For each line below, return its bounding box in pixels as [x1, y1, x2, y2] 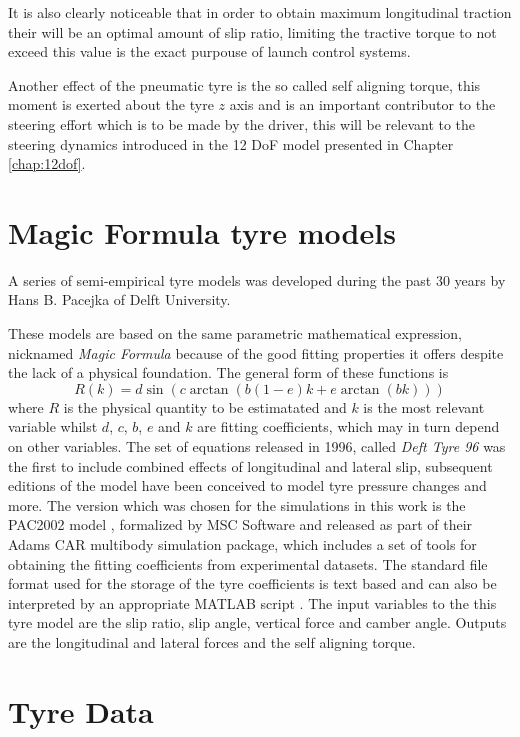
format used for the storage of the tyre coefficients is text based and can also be [8, 573, 497, 594]
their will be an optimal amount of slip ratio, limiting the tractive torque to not [8, 21, 497, 42]
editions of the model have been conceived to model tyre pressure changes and [8, 475, 487, 496]
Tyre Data [8, 690, 154, 731]
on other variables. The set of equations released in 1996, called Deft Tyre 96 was [8, 436, 506, 457]
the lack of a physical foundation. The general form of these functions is [8, 362, 449, 383]
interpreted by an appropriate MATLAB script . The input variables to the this [8, 592, 497, 613]
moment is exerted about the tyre [8, 94, 214, 115]
